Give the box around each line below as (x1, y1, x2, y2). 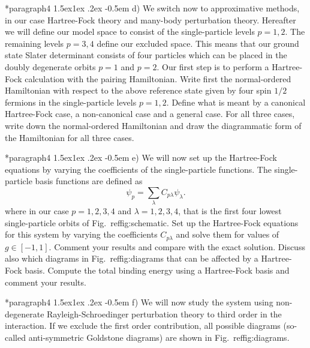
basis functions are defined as (35, 175, 143, 187)
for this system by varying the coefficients (5, 228, 158, 241)
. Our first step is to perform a (156, 60, 269, 73)
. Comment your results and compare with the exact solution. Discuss (49, 240, 305, 253)
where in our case (5, 205, 69, 217)
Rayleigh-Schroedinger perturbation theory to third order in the (47, 307, 282, 320)
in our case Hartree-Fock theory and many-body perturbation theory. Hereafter (5, 13, 296, 26)
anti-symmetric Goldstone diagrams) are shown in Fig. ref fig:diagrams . (28, 331, 290, 344)
